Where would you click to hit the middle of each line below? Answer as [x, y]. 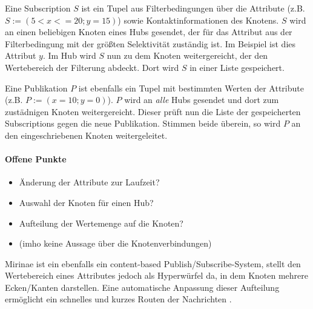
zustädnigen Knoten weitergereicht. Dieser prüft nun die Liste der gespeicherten [153, 111]
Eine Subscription [38, 8]
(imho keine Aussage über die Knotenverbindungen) [115, 243]
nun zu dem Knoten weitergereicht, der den [187, 55]
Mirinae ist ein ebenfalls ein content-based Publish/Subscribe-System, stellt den [153, 263]
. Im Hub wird [69, 55]
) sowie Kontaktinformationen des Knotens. [198, 20]
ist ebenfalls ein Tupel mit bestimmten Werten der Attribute [191, 88]
